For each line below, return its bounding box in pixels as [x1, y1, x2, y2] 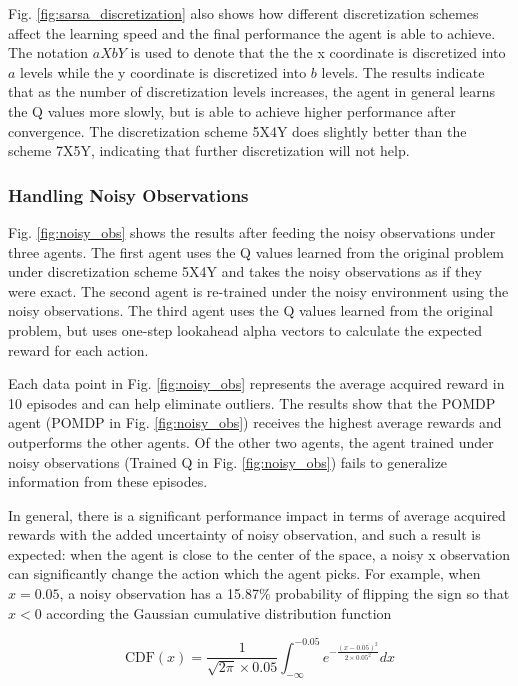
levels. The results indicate [321, 61, 485, 82]
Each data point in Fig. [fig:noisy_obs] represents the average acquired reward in [8, 373, 505, 394]
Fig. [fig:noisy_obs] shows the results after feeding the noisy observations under [8, 221, 496, 242]
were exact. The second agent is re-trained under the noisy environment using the [8, 280, 509, 301]
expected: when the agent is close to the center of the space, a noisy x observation [8, 543, 511, 564]
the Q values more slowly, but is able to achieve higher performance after [8, 100, 456, 121]
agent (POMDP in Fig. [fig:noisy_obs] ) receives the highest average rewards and [8, 412, 502, 433]
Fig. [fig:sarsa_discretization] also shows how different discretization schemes [8, 3, 479, 23]
